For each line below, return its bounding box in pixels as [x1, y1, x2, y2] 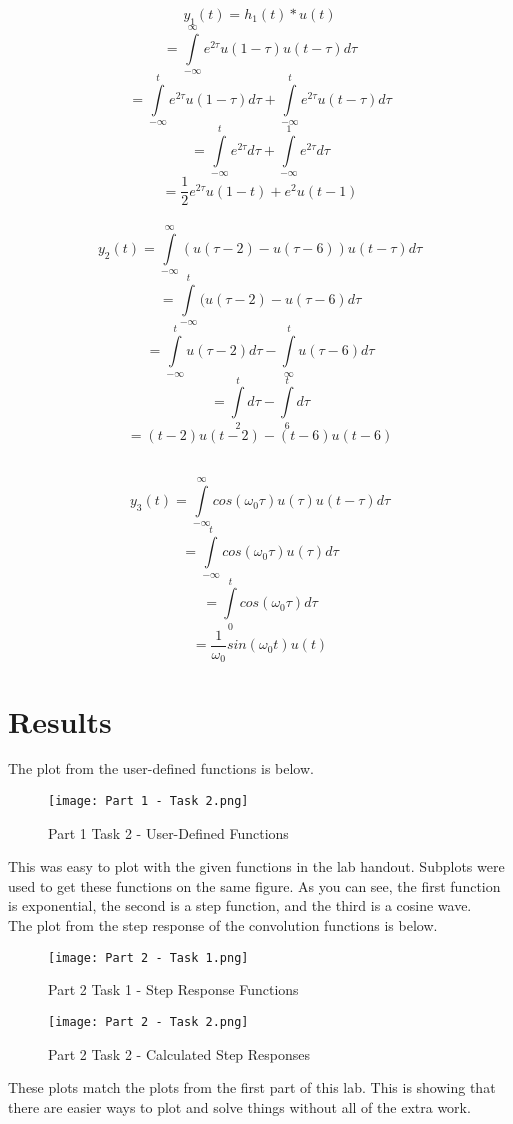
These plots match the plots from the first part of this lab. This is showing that [8, 1077, 496, 1098]
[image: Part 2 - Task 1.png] [48, 950, 249, 965]
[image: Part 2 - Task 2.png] [48, 1014, 249, 1029]
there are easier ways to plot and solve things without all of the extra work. [8, 1096, 471, 1117]
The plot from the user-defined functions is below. [8, 758, 314, 779]
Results [8, 700, 112, 741]
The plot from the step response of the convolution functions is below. [8, 915, 438, 936]
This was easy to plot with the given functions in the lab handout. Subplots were [8, 856, 505, 877]
